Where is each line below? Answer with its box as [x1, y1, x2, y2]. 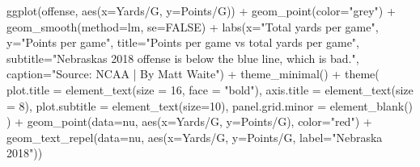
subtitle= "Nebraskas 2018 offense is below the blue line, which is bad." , [6, 49, 359, 66]
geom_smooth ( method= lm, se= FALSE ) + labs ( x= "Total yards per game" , [6, 18, 379, 35]
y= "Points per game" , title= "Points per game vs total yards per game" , [6, 34, 360, 51]
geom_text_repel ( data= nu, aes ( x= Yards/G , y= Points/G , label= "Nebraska [6, 128, 383, 145]
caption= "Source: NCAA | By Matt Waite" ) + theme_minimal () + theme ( [6, 65, 380, 82]
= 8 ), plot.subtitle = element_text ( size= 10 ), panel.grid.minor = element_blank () [6, 97, 414, 114]
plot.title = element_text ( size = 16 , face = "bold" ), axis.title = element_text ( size [6, 81, 414, 98]
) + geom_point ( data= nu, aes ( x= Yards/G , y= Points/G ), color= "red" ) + [6, 113, 372, 130]
